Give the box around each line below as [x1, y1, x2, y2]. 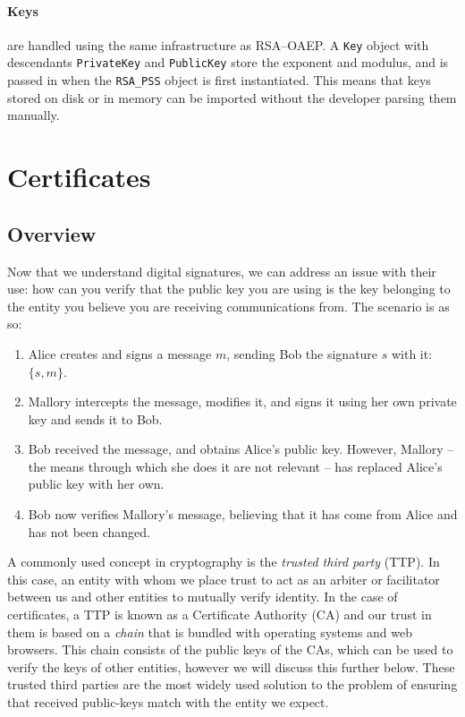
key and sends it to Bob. [28, 409, 163, 428]
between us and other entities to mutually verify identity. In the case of [7, 587, 398, 606]
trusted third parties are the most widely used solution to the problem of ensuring [7, 675, 458, 694]
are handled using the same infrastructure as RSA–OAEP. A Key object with [7, 35, 429, 54]
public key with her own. [28, 474, 165, 493]
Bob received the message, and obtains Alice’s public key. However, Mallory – [28, 440, 454, 458]
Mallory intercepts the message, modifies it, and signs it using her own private [28, 392, 457, 411]
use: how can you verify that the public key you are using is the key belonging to [7, 279, 451, 298]
